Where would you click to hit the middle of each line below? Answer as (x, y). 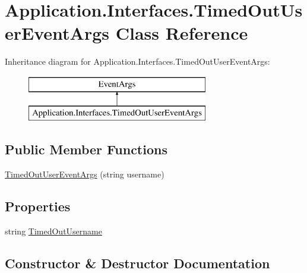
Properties (38, 206)
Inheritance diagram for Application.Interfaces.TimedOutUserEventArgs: (137, 61)
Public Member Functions (86, 149)
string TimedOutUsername (53, 231)
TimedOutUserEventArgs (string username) (85, 174)
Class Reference (182, 33)
